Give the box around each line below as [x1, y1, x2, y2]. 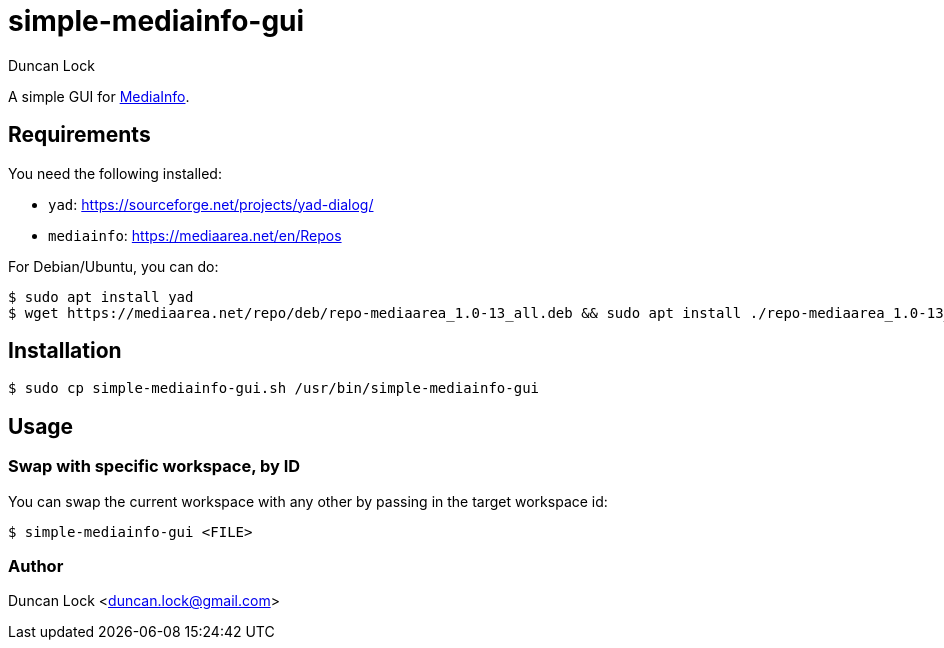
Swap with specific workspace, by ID [8, 456, 301, 477]
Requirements [8, 122, 151, 148]
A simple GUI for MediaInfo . [8, 87, 190, 105]
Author [8, 556, 64, 577]
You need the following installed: [8, 164, 222, 182]
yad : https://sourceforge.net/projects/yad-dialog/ [48, 195, 374, 213]
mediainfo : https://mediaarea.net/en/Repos [48, 226, 342, 244]
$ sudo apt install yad [8, 288, 194, 305]
